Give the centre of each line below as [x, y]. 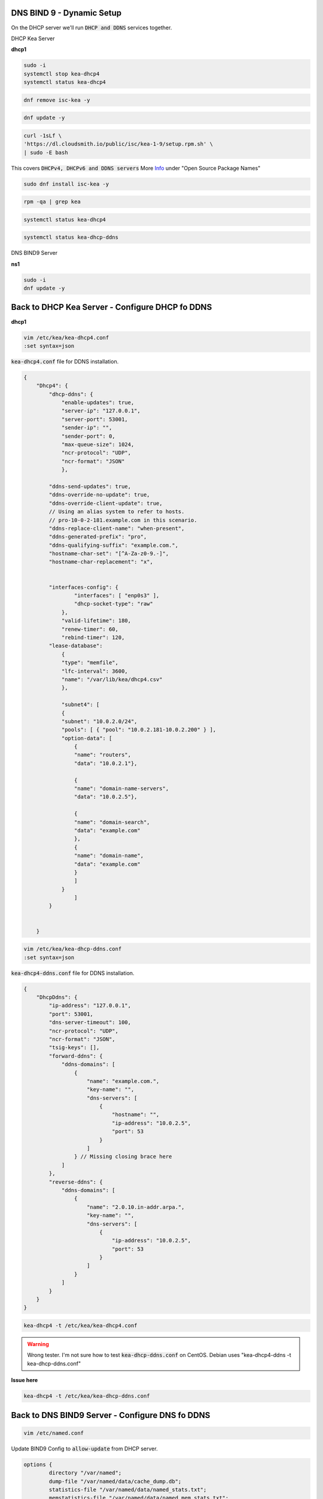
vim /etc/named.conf [54, 1433]
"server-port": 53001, [95, 419]
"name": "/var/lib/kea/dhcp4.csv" [112, 679]
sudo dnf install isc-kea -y [66, 184]
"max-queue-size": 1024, [98, 445]
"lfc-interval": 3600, [95, 671]
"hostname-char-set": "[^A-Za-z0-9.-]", [109, 554]
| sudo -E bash [46, 152]
